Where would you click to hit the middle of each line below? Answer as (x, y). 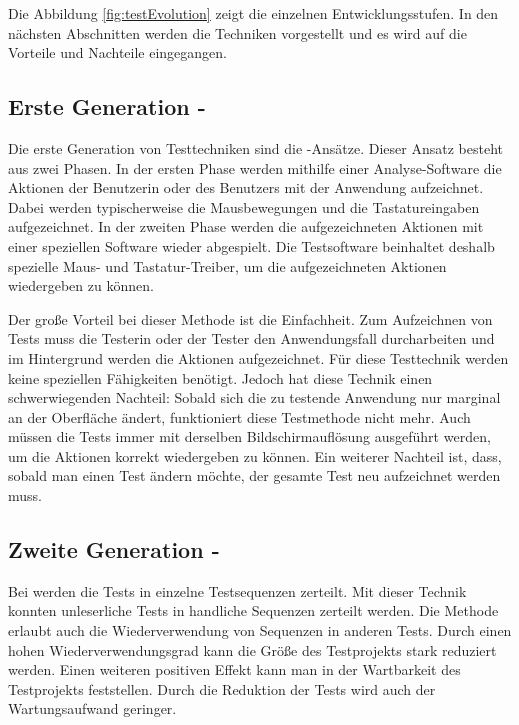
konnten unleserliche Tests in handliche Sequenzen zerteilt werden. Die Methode (253, 610)
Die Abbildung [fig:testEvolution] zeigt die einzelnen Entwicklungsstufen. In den (253, 13)
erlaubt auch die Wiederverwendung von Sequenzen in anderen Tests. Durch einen (260, 630)
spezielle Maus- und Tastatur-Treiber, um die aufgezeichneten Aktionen (227, 265)
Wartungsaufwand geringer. (92, 708)
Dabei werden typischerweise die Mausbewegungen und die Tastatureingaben (244, 206)
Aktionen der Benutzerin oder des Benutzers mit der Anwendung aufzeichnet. (246, 187)
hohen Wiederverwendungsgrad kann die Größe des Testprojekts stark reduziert (252, 649)
